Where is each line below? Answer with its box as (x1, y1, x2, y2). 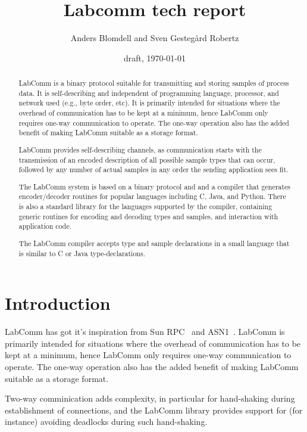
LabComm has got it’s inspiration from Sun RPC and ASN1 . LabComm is (5, 325, 285, 338)
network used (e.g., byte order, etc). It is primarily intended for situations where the (18, 98, 280, 108)
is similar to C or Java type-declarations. (18, 248, 145, 258)
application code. (18, 221, 72, 231)
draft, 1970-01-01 (124, 51, 186, 64)
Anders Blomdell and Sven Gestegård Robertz (70, 32, 239, 44)
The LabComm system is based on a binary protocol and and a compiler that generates (18, 181, 290, 191)
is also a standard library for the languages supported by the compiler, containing (18, 201, 272, 212)
